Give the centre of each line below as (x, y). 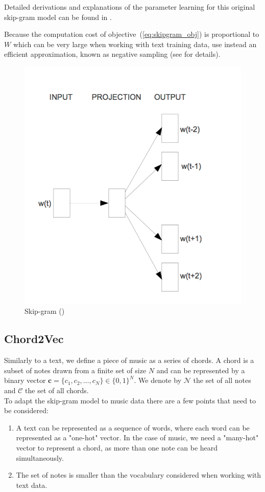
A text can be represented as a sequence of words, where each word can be (133, 427)
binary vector (25, 380)
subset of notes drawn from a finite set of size (75, 370)
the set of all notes (222, 380)
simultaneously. (40, 457)
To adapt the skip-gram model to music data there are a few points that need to (130, 400)
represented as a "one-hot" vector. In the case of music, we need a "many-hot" (137, 437)
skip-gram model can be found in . (58, 17)
